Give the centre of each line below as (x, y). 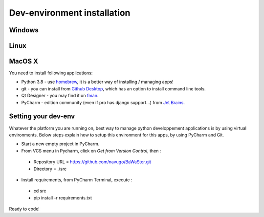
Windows (24, 30)
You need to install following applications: (51, 73)
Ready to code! (24, 209)
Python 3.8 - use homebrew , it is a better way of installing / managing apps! (97, 82)
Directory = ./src (50, 169)
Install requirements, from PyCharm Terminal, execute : (77, 180)
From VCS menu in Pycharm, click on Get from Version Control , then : (91, 151)
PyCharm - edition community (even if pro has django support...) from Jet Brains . (103, 102)
